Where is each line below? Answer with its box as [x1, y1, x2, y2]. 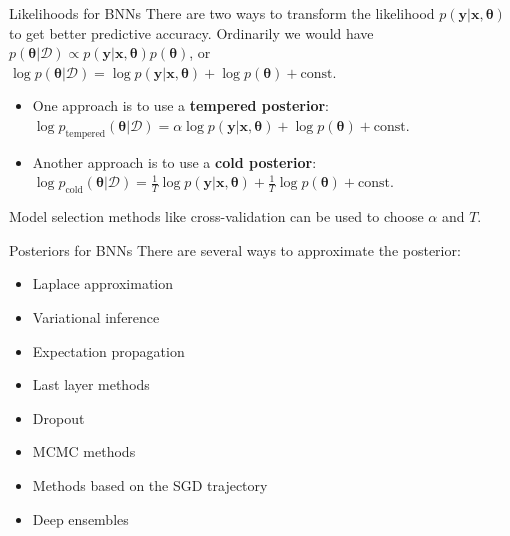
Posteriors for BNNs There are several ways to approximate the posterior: [9, 239, 461, 260]
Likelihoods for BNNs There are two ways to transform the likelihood [9, 3, 435, 23]
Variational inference [32, 306, 160, 327]
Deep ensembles [32, 508, 129, 529]
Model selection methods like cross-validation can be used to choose [9, 206, 424, 227]
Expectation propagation [32, 340, 185, 361]
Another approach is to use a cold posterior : [32, 151, 317, 172]
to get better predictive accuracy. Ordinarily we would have [9, 22, 374, 43]
